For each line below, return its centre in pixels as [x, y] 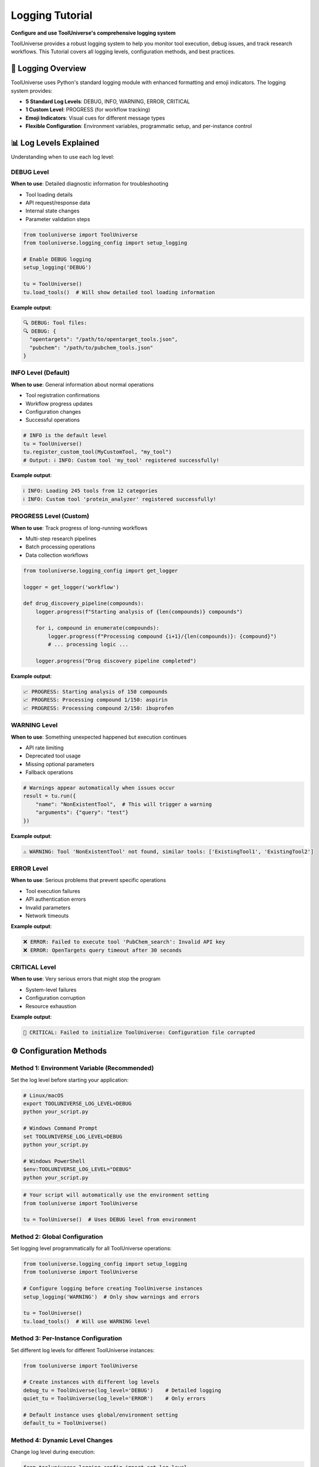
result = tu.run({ [50, 796]
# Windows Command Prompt [60, 1128]
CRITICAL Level [33, 967]
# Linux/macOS [43, 1095]
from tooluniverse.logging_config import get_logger [101, 570]
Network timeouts [47, 915]
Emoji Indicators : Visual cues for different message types [95, 118]
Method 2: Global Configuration [57, 1236]
